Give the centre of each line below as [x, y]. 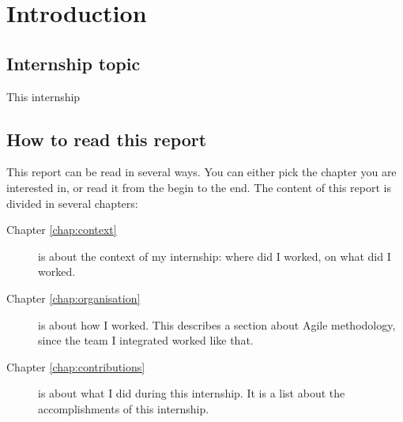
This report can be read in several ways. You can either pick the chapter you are [201, 172]
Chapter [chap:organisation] [73, 298]
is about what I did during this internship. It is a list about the [192, 393]
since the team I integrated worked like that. [146, 340]
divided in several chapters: [72, 203]
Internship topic [73, 63]
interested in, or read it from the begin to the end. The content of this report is [199, 187]
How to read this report [107, 139]
